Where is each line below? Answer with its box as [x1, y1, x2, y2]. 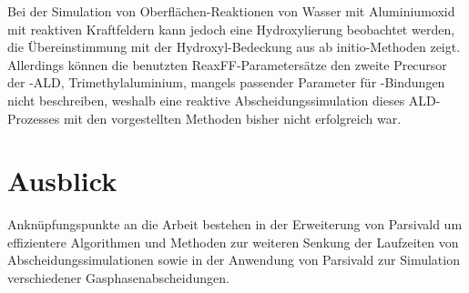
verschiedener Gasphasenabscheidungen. [7, 268, 229, 288]
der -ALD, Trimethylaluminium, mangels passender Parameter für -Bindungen [7, 73, 445, 92]
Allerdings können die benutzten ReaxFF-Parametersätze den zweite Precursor [7, 55, 447, 74]
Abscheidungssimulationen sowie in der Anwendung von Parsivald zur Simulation [7, 250, 460, 269]
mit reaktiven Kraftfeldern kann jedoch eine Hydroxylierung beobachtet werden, [7, 19, 455, 38]
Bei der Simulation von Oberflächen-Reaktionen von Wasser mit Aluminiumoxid [7, 2, 455, 20]
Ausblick [7, 162, 117, 199]
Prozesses [7, 108, 60, 127]
